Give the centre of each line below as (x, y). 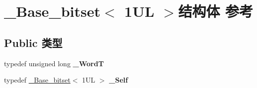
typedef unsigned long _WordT (54, 63)
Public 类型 (33, 42)
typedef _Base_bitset (37, 80)
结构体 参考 (216, 11)
